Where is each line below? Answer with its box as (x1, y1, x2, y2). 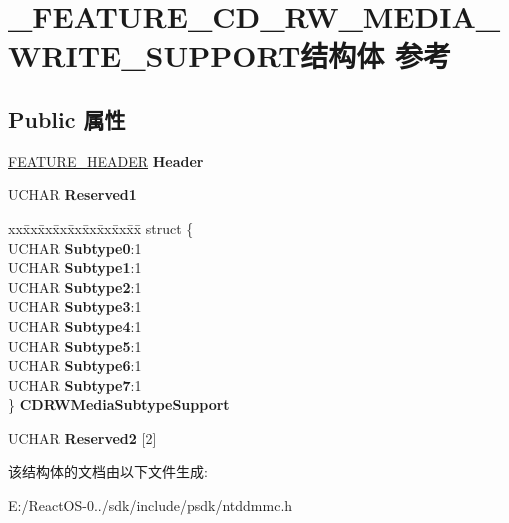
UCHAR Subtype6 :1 (8, 355, 142, 376)
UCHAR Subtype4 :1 (8, 315, 142, 336)
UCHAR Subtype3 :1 (8, 296, 142, 317)
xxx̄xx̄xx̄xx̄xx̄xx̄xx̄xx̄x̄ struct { (8, 217, 194, 238)
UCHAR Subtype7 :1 (8, 374, 142, 395)
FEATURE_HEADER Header (8, 150, 204, 171)
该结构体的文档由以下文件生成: (8, 461, 208, 482)
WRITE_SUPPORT (8, 35, 301, 76)
